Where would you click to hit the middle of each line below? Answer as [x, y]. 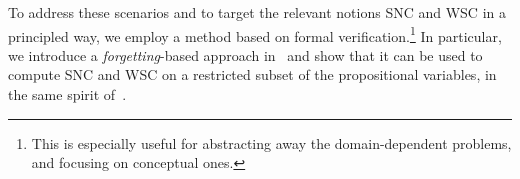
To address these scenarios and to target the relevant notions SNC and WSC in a [257, 12]
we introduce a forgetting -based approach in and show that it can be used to [245, 54]
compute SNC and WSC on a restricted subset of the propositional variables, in [252, 74]
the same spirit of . [67, 94]
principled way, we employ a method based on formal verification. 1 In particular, [255, 34]
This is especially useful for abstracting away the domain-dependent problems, [271, 142]
